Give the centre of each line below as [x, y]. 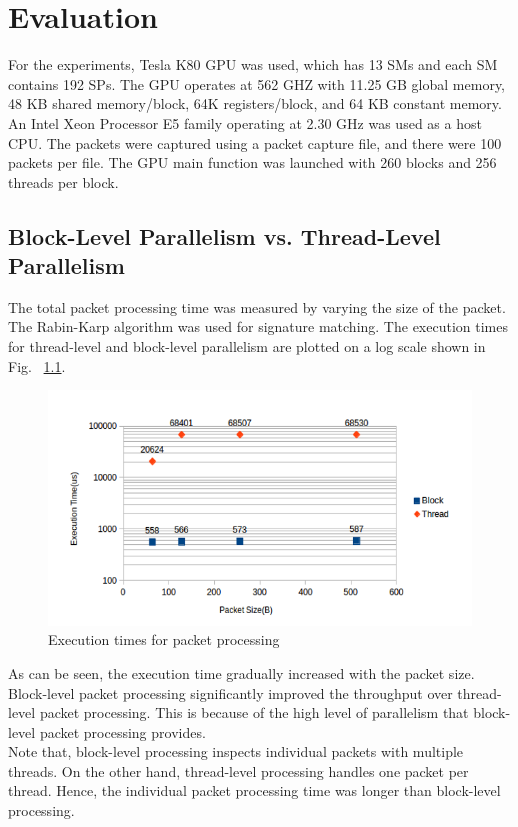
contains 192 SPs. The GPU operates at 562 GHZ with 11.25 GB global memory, [256, 83]
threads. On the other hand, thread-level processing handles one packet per [238, 770]
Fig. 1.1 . [37, 365]
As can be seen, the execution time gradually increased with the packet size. [241, 672]
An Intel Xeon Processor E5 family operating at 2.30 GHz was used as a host [245, 122]
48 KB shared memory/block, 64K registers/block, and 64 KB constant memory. [255, 103]
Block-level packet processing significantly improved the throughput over [230, 692]
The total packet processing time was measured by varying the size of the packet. [257, 306]
